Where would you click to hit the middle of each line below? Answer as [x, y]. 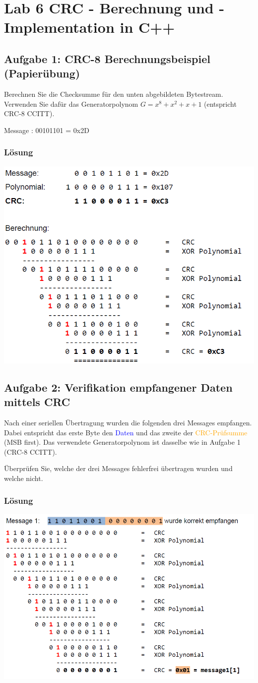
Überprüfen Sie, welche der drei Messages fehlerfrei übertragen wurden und [118, 468]
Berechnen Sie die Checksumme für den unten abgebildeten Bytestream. [114, 94]
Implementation [59, 27]
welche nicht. [24, 478]
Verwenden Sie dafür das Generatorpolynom [71, 103]
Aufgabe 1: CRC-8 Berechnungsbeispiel [107, 58]
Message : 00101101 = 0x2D [47, 130]
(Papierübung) [42, 73]
